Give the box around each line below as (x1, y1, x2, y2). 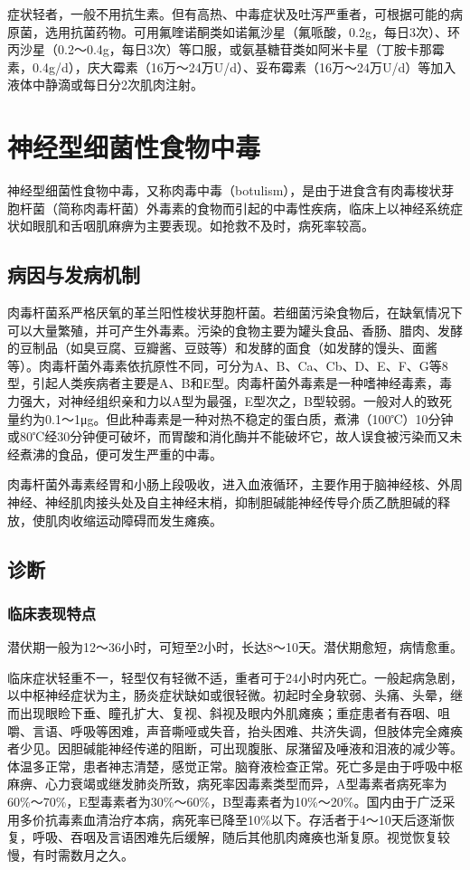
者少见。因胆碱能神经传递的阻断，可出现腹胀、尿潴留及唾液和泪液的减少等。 (7, 739, 463, 758)
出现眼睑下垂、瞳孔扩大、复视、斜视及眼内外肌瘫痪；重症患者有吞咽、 (19, 703, 437, 722)
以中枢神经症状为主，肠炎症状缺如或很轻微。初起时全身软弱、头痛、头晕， (7, 686, 450, 705)
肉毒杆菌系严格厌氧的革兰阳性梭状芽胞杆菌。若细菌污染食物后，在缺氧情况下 (7, 303, 463, 322)
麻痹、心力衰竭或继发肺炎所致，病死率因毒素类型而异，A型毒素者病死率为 (7, 774, 447, 793)
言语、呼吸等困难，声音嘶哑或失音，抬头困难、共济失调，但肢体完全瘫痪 (32, 721, 463, 740)
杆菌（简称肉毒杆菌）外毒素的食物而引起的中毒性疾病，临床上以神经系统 (19, 198, 450, 217)
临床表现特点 (7, 601, 97, 624)
